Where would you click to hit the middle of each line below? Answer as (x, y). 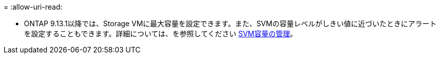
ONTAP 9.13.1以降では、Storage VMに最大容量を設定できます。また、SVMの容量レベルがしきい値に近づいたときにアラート (230, 23)
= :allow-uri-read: (33, 7)
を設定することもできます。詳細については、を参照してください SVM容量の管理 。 (161, 34)
